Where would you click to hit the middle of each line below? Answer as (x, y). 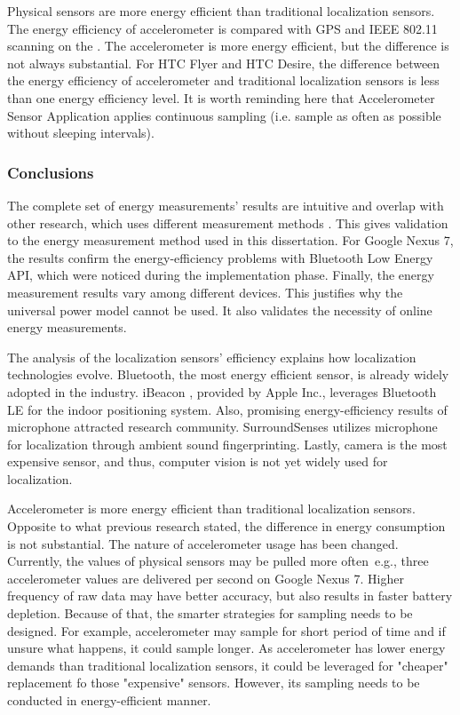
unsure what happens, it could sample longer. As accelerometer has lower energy (226, 648)
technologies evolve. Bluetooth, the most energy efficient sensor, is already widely (228, 374)
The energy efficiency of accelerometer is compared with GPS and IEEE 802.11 (222, 28)
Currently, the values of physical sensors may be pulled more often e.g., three (218, 561)
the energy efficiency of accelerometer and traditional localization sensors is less (223, 80)
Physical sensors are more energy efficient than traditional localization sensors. (221, 11)
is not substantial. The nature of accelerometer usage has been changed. (203, 543)
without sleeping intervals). (81, 133)
